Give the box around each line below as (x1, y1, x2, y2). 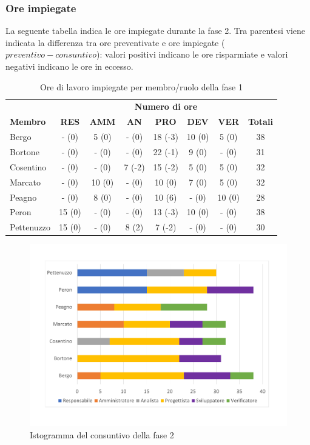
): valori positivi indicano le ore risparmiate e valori (96, 48, 288, 61)
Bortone (10, 145, 39, 158)
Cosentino (10, 160, 47, 173)
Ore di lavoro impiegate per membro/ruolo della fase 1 (39, 80, 243, 93)
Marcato (10, 175, 41, 188)
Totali (248, 115, 273, 128)
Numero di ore (134, 100, 198, 113)
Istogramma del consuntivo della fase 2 (30, 428, 174, 441)
